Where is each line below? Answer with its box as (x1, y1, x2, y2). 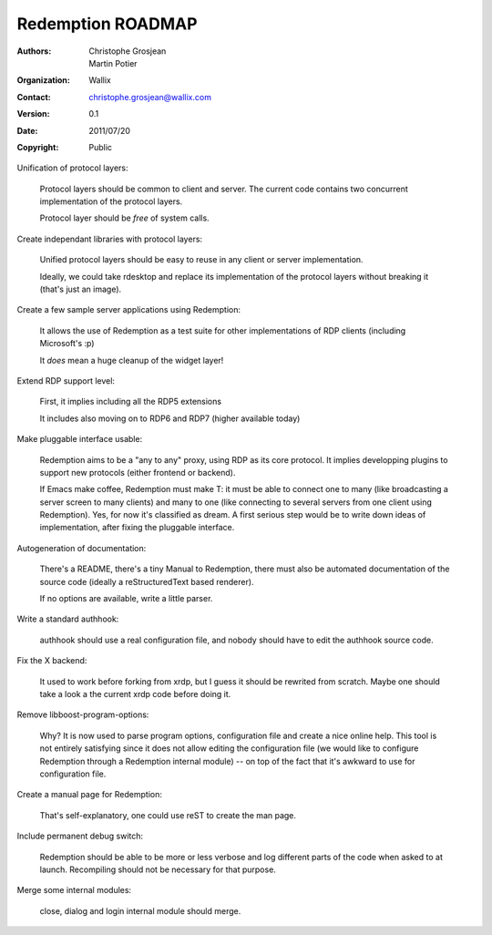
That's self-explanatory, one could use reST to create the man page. (39, 809, 296, 820)
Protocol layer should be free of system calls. (39, 212, 210, 223)
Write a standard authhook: (16, 613, 119, 624)
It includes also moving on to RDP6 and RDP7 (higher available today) (39, 413, 301, 424)
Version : (16, 108, 50, 119)
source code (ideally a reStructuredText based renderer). (39, 576, 254, 587)
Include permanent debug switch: (16, 830, 144, 842)
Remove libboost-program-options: (16, 709, 149, 720)
